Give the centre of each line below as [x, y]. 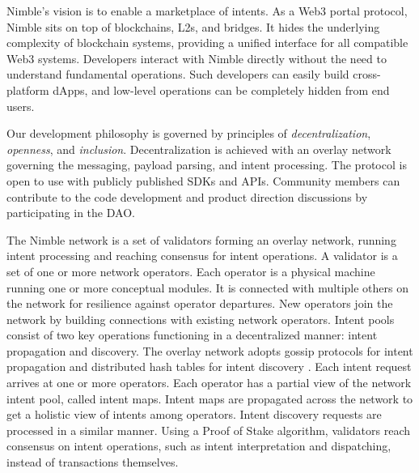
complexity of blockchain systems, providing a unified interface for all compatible [207, 43]
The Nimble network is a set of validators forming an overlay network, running [201, 239]
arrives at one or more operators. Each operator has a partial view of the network [209, 383]
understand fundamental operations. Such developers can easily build [178, 74]
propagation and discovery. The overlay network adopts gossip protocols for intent [210, 350]
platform [28, 89]
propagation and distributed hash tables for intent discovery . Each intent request [209, 366]
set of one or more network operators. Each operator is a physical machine [191, 271]
